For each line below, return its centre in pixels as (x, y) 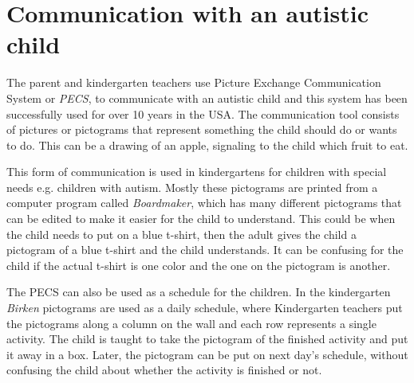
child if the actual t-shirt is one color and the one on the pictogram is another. (199, 265)
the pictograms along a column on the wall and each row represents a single (191, 323)
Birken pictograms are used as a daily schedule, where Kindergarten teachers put (205, 308)
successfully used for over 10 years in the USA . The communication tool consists (203, 113)
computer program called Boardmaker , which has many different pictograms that (204, 203)
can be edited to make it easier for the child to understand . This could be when (201, 219)
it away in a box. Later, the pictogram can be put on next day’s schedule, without (207, 354)
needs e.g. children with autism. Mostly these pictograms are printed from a (192, 187)
